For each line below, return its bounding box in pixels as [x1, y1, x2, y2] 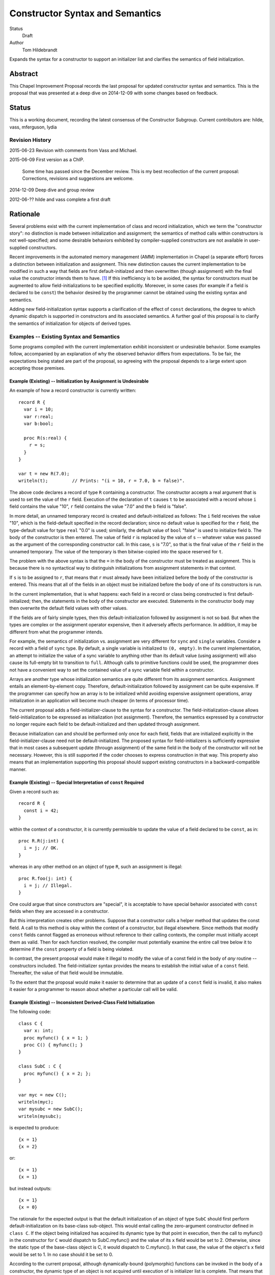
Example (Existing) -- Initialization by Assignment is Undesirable [9, 378, 149, 385]
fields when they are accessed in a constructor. [9, 908, 109, 914]
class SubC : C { [18, 1063, 62, 1069]
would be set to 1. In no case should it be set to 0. [9, 1251, 114, 1257]
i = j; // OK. [23, 845, 59, 851]
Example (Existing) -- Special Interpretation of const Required [9, 779, 144, 785]
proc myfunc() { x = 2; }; [23, 1070, 91, 1076]
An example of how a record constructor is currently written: [9, 388, 136, 394]
